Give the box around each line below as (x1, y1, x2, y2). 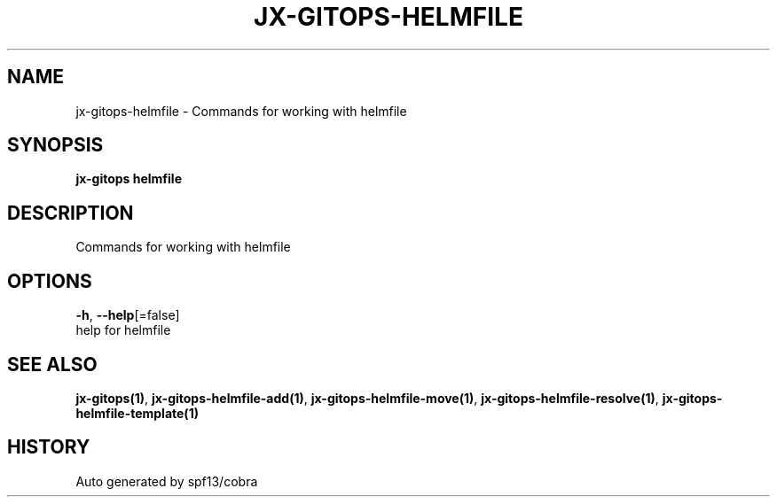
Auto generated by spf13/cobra (75, 473, 258, 489)
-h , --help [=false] (75, 307, 180, 323)
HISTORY (7, 436, 90, 459)
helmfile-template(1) (75, 405, 199, 421)
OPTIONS (7, 269, 92, 292)
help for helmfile (75, 322, 171, 338)
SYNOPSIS (7, 134, 104, 157)
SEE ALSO (7, 353, 98, 376)
